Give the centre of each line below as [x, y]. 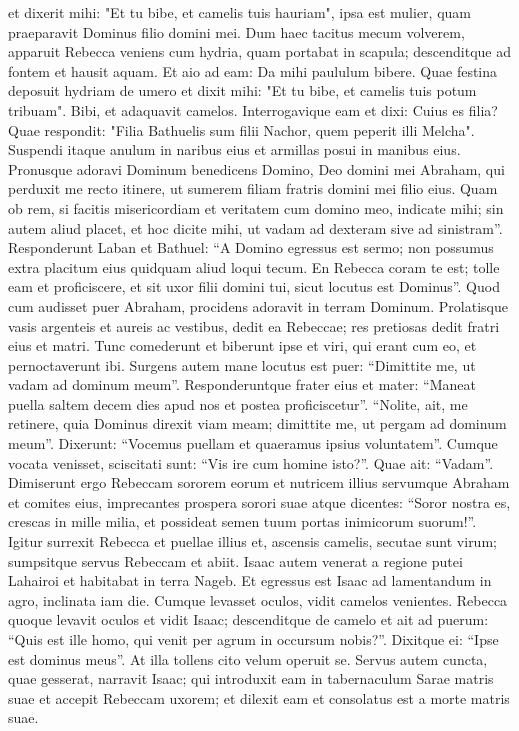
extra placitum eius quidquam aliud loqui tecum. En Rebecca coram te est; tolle [254, 266]
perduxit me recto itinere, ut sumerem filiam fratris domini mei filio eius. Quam [253, 188]
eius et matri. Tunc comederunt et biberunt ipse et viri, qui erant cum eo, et [242, 345]
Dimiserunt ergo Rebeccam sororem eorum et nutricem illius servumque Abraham [259, 482]
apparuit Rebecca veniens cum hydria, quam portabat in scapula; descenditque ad [260, 51]
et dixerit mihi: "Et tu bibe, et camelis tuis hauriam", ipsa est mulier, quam [239, 12]
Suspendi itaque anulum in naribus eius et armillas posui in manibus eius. [234, 149]
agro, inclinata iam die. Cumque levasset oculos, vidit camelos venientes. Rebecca [258, 599]
